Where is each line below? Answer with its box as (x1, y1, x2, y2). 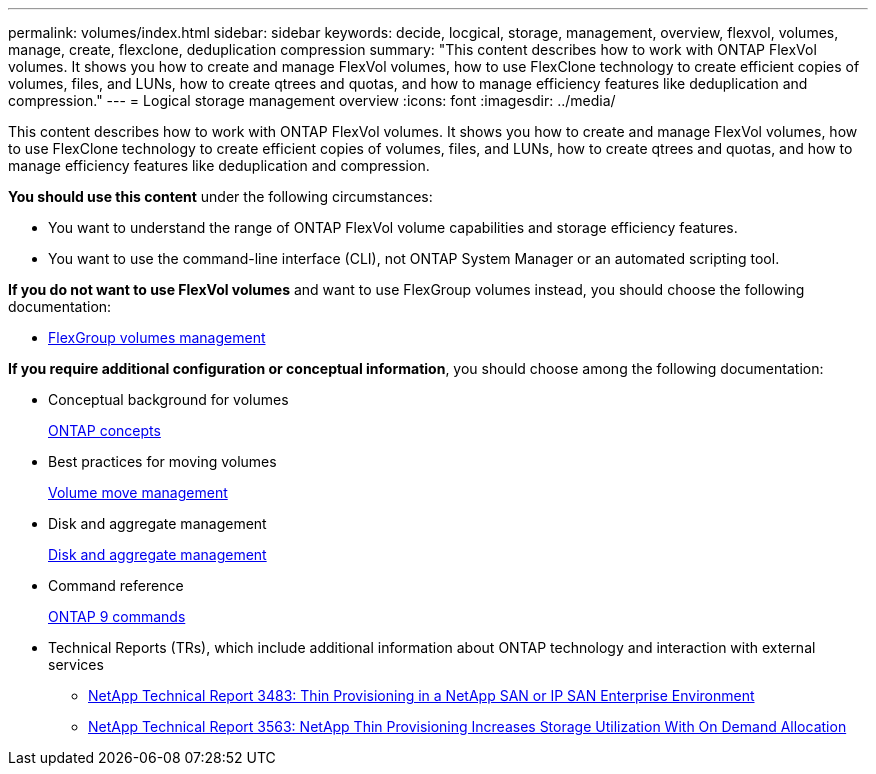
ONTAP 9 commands (48, 608, 186, 625)
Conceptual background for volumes (48, 391, 289, 408)
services (48, 656, 104, 673)
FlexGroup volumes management (48, 329, 266, 346)
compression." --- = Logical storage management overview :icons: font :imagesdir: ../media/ (8, 92, 616, 109)
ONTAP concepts (48, 422, 161, 439)
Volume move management (48, 484, 228, 501)
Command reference (48, 577, 184, 594)
